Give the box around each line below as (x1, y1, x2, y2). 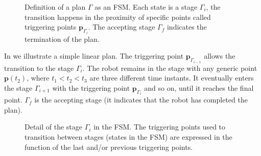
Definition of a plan (25, 2, 86, 12)
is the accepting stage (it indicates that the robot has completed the (34, 94, 248, 105)
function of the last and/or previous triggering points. (25, 141, 193, 152)
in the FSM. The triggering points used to (93, 121, 226, 132)
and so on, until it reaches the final (144, 82, 254, 93)
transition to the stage (4, 62, 74, 73)
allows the (204, 50, 235, 61)
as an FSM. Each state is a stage (94, 2, 198, 12)
